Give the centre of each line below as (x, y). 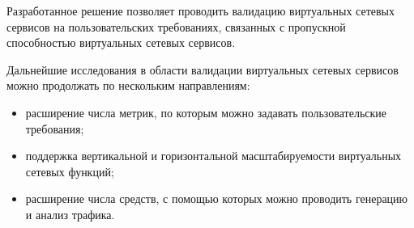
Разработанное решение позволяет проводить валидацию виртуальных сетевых (201, 11)
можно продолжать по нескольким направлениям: (128, 85)
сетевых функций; (70, 171)
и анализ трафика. (70, 214)
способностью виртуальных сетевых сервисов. (121, 42)
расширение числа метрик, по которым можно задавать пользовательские (206, 112)
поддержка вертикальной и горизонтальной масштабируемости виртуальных (213, 156)
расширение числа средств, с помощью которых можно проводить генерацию (217, 198)
